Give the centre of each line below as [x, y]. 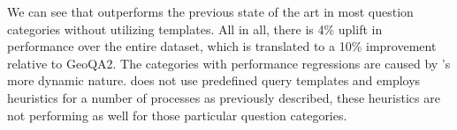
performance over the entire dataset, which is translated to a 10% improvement [222, 46]
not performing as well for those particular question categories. [177, 115]
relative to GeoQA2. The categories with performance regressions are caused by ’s [229, 63]
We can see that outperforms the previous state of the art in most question [210, 11]
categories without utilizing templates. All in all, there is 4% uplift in [195, 29]
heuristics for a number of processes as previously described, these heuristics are [224, 97]
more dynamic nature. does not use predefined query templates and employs [214, 80]
